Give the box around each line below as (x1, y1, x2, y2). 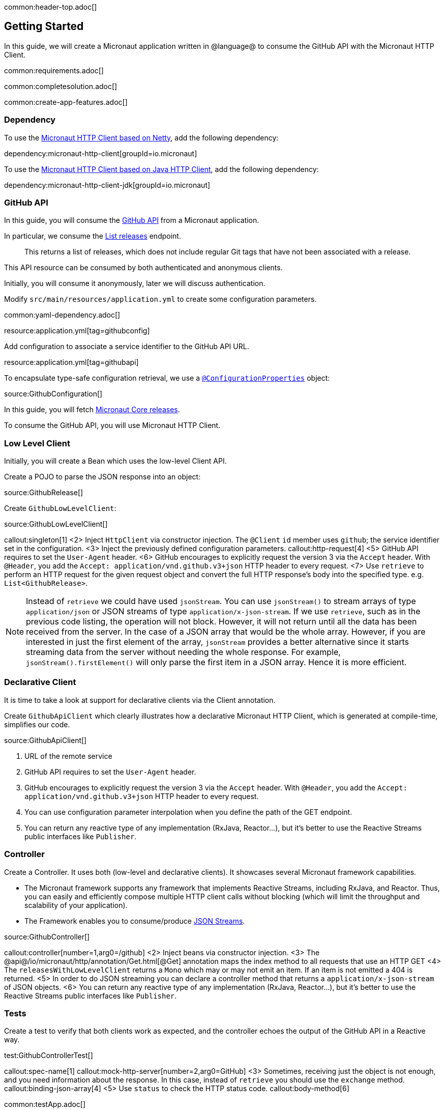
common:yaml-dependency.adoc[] (4, 310, 121, 320)
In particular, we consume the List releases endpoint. (4, 232, 181, 241)
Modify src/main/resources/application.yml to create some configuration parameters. (4, 295, 317, 304)
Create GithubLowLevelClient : (4, 504, 116, 513)
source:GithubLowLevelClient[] (4, 520, 108, 529)
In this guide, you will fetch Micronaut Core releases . (4, 405, 180, 414)
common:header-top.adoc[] (4, 3, 97, 11)
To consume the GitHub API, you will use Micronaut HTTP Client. (4, 421, 221, 430)
